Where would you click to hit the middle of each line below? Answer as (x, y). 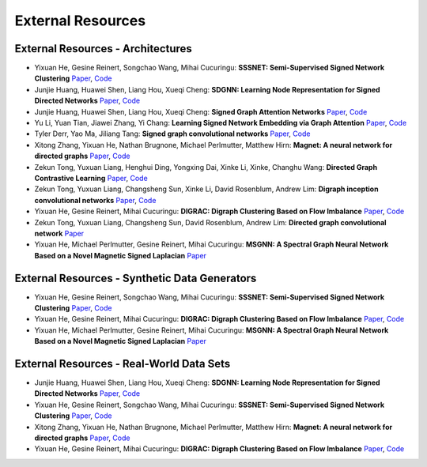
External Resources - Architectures (104, 49)
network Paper (59, 233)
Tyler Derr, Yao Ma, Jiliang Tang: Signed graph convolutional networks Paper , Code (172, 134)
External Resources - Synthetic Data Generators (136, 278)
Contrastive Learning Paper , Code (91, 178)
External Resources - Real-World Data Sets (123, 363)
